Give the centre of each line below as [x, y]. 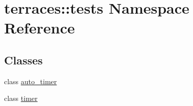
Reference [40, 28]
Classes [23, 60]
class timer [21, 98]
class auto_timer [31, 81]
